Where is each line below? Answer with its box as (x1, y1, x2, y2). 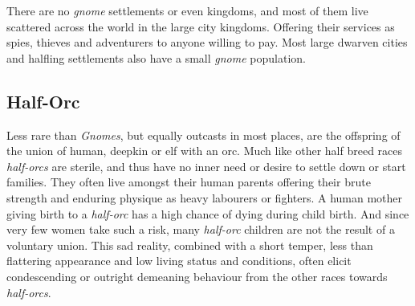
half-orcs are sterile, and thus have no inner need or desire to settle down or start (6, 157, 406, 174)
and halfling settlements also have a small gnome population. (6, 49, 306, 66)
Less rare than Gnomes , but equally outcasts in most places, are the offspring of (6, 126, 401, 143)
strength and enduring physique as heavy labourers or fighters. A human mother (6, 189, 403, 206)
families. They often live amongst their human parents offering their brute (6, 173, 371, 190)
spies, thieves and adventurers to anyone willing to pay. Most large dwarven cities (6, 34, 408, 51)
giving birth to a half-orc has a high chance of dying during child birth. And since (6, 205, 409, 222)
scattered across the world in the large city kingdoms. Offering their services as (6, 18, 395, 35)
